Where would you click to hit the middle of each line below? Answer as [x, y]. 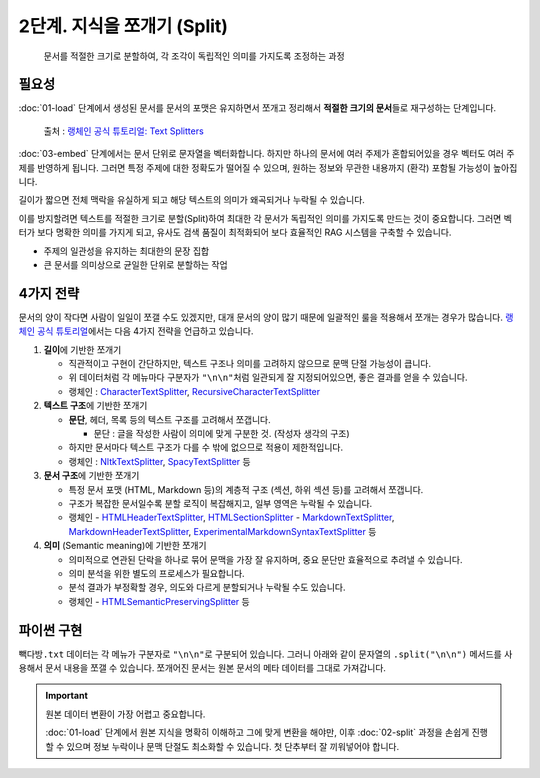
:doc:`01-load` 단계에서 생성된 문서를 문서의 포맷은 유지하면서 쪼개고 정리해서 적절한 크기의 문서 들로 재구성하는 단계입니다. [257, 108]
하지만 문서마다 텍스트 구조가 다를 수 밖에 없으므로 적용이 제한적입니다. [206, 447]
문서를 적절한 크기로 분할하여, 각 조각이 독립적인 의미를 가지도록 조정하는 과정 [194, 56]
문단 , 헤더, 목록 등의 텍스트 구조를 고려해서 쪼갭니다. [170, 419]
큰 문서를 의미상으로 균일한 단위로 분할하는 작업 [136, 264]
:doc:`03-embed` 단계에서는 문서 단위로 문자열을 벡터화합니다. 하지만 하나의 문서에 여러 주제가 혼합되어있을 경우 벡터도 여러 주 [266, 154]
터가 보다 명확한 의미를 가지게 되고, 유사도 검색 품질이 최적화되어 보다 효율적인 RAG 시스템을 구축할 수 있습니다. [235, 232]
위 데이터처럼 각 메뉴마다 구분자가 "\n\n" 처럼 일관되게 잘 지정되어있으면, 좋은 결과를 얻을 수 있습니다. [268, 377]
